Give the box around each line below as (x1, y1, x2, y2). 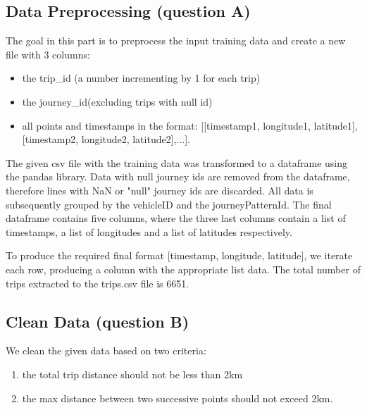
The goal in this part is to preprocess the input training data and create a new (6, 33, 346, 48)
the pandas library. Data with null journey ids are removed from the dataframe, (6, 169, 350, 184)
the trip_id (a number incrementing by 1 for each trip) (22, 70, 261, 85)
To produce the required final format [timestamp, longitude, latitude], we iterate (6, 248, 353, 263)
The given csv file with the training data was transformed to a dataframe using (6, 155, 348, 170)
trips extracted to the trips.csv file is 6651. (6, 275, 189, 290)
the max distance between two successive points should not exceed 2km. (22, 390, 333, 405)
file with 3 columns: (6, 46, 90, 61)
